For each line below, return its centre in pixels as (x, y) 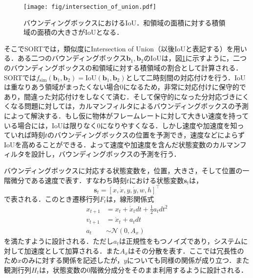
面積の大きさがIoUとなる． (80, 32)
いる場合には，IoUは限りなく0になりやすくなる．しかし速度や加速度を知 (121, 125)
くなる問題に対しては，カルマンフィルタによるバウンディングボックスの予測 (126, 106)
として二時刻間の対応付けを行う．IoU (186, 77)
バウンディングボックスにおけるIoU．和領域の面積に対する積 (121, 22)
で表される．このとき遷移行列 (52, 198)
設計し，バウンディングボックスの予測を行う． (106, 154)
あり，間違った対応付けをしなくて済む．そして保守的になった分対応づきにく (126, 96)
